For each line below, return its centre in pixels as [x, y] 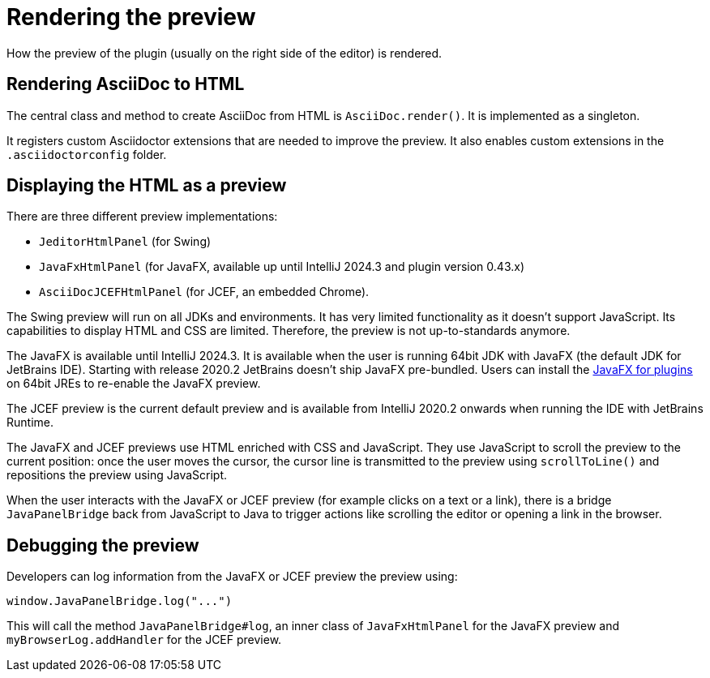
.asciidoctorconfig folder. [87, 154]
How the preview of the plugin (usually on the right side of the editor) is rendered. [225, 53]
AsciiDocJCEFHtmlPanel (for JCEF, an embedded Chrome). [204, 292]
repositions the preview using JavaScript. [117, 475]
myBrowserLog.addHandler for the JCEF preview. [144, 640]
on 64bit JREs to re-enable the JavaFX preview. [134, 384]
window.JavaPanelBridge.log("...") [120, 601]
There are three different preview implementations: [142, 217]
